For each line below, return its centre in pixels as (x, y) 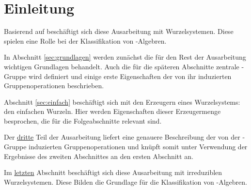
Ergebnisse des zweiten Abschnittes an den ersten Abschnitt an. (99, 156)
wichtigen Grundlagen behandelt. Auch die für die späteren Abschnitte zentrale (122, 66)
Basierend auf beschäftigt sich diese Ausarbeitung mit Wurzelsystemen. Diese (119, 31)
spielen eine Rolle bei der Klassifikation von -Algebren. (85, 40)
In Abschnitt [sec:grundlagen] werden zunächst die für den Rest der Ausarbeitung (125, 57)
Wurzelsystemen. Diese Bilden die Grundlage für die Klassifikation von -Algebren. (125, 182)
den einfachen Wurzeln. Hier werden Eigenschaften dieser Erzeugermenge (112, 111)
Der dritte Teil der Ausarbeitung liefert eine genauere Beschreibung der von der (122, 137)
